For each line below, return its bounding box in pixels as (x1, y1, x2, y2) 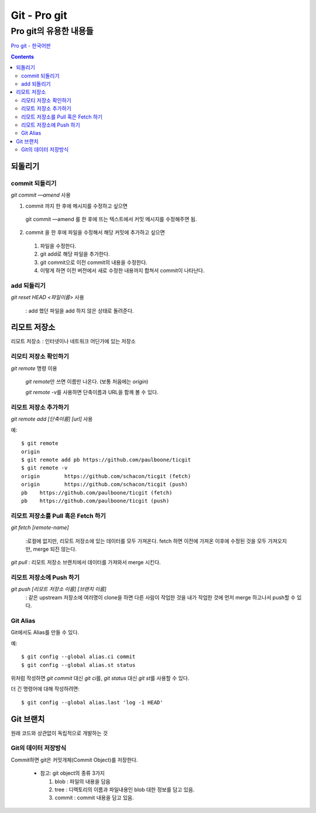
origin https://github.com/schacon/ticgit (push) (21, 481, 188, 488)
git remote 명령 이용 (11, 364, 58, 372)
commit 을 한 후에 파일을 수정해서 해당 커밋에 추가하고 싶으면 (25, 229, 165, 236)
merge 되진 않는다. (33, 546, 77, 553)
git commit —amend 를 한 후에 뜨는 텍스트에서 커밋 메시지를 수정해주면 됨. (25, 216, 197, 223)
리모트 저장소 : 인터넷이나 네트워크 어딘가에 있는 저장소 (11, 338, 136, 345)
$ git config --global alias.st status (21, 662, 136, 668)
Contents (11, 53, 35, 60)
